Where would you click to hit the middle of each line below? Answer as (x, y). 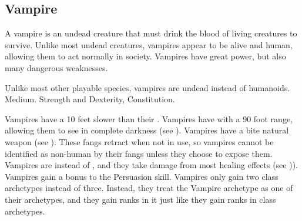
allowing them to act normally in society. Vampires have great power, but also (145, 56)
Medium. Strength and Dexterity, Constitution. (90, 99)
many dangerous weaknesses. (56, 67)
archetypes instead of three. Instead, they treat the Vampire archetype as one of (149, 188)
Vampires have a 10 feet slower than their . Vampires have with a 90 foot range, (149, 118)
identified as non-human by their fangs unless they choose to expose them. (139, 153)
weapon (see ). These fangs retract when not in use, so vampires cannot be (139, 141)
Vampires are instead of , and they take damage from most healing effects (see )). (151, 165)
